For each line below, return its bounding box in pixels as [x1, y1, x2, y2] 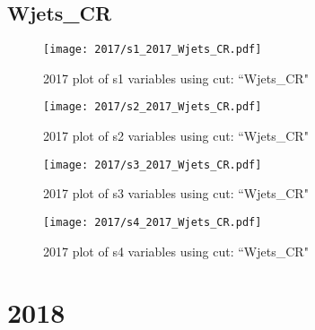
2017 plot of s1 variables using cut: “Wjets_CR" [43, 68, 309, 87]
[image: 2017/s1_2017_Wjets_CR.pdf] [43, 43, 262, 56]
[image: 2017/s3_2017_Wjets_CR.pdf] [43, 158, 262, 171]
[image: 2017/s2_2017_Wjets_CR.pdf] [43, 100, 262, 114]
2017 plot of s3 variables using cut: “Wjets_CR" [43, 184, 309, 203]
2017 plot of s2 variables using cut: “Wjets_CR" [43, 126, 309, 145]
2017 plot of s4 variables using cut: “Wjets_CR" [43, 241, 309, 260]
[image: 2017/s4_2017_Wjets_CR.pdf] [43, 215, 262, 229]
